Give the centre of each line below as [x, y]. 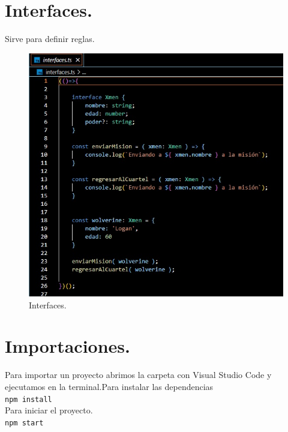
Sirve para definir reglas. [50, 39]
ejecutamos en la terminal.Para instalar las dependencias [109, 386]
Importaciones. [67, 346]
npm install [28, 399]
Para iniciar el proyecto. [49, 410]
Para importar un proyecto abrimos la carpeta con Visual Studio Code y [138, 375]
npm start [24, 423]
